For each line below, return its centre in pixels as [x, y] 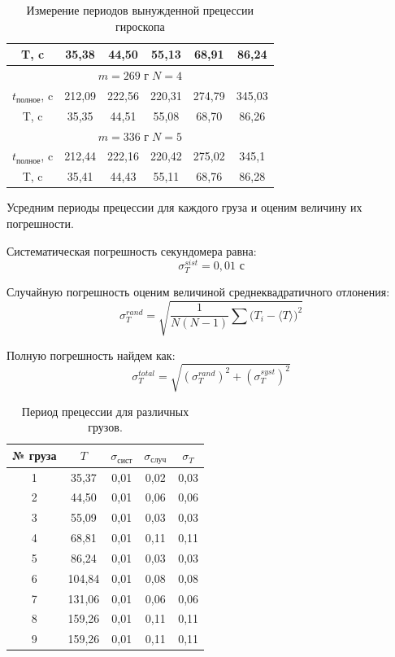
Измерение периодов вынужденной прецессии [140, 10]
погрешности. [40, 223]
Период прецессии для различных [105, 411]
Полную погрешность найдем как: [91, 355]
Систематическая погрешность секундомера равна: [132, 250]
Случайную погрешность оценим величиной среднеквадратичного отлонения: [198, 292]
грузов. [105, 427]
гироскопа [140, 26]
